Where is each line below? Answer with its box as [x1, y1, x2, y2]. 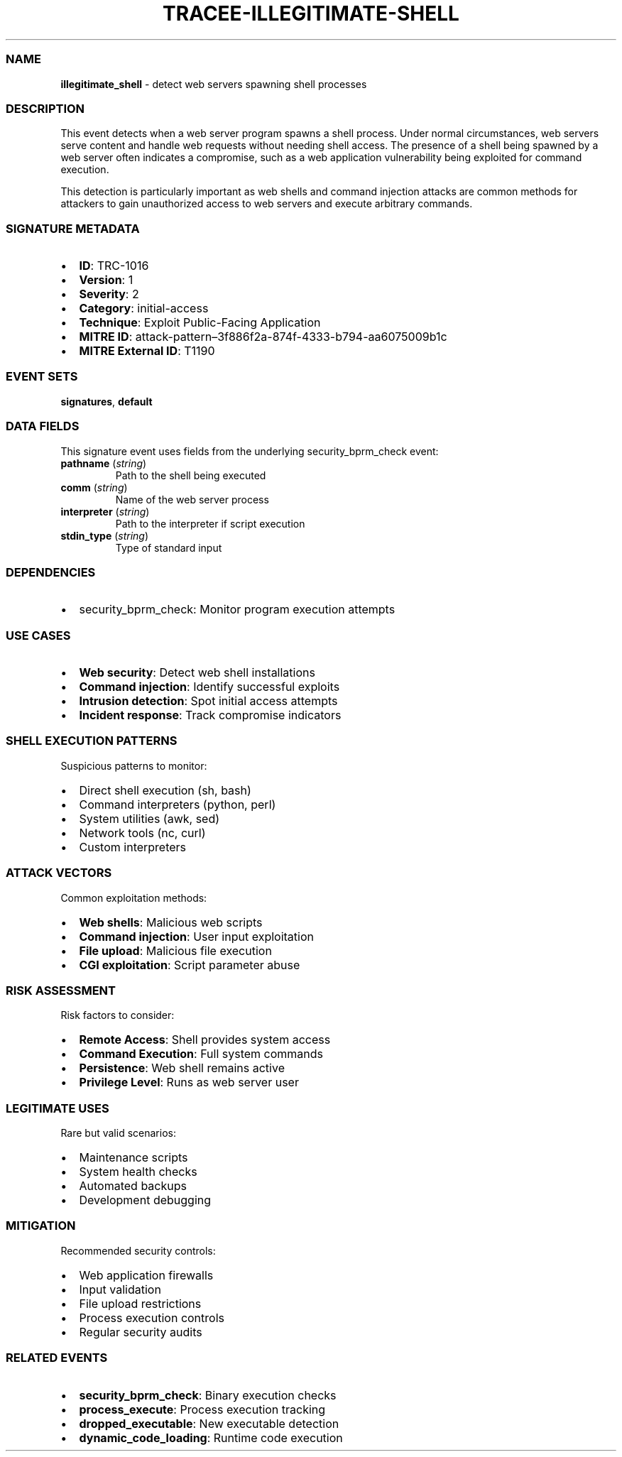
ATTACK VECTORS [6, 866, 112, 880]
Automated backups [79, 1179, 187, 1193]
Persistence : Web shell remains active [79, 1061, 285, 1076]
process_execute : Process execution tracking [79, 1402, 326, 1417]
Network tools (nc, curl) [79, 825, 206, 840]
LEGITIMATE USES [6, 1101, 109, 1115]
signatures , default [60, 395, 153, 408]
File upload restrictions [79, 1296, 202, 1311]
